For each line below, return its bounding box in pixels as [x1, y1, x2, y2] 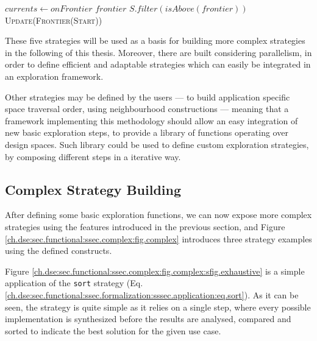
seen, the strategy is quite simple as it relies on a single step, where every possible [5, 300, 311, 313]
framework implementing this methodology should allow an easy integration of [5, 114, 298, 127]
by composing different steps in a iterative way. [5, 150, 181, 163]
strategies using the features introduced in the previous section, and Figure [5, 220, 285, 233]
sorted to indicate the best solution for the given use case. [5, 324, 221, 337]
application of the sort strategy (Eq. [5, 276, 143, 289]
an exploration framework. [5, 69, 104, 82]
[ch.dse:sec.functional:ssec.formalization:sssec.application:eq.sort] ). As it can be [5, 288, 299, 301]
